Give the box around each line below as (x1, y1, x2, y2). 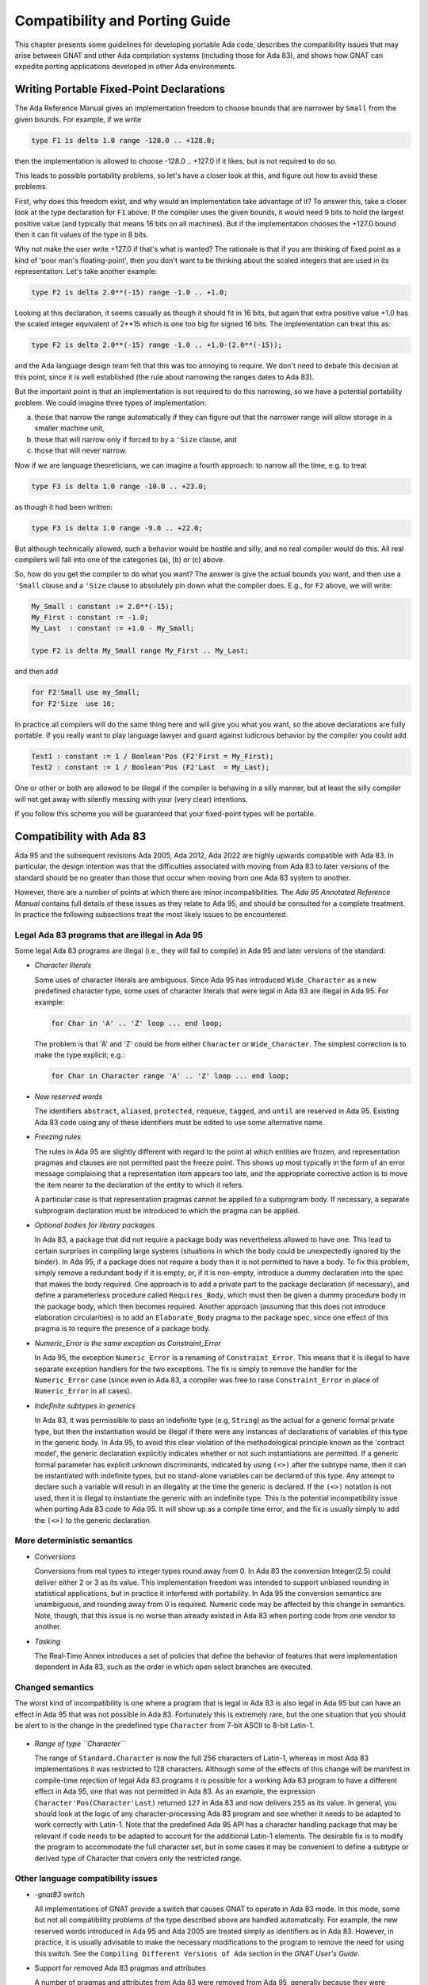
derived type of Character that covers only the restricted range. (34, 1853, 242, 1863)
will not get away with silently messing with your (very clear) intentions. (14, 794, 249, 804)
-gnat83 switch (34, 1890, 85, 1899)
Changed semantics (14, 1682, 94, 1693)
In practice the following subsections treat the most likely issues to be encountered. (14, 909, 289, 919)
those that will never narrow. (34, 445, 127, 456)
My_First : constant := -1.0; (31, 613, 149, 622)
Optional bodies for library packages (34, 1220, 155, 1230)
